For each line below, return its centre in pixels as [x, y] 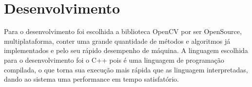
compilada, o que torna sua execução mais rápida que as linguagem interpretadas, [126, 69]
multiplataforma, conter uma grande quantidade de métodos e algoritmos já [117, 41]
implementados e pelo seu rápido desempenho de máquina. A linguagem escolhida [126, 50]
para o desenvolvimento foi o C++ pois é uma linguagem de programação [114, 60]
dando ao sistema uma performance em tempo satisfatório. [91, 79]
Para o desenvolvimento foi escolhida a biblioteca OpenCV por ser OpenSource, [123, 31]
